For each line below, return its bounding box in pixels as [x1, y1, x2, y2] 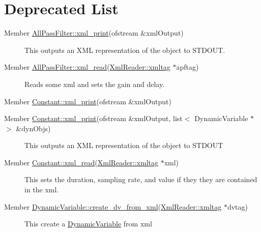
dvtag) [227, 201, 248, 212]
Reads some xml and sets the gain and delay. [24, 78, 165, 89]
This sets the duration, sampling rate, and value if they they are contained [24, 174, 257, 185]
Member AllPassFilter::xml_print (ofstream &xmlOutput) [4, 27, 184, 38]
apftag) [176, 62, 199, 72]
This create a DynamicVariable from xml [24, 218, 152, 229]
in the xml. [24, 184, 59, 195]
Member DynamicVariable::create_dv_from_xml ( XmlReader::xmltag [4, 201, 222, 212]
